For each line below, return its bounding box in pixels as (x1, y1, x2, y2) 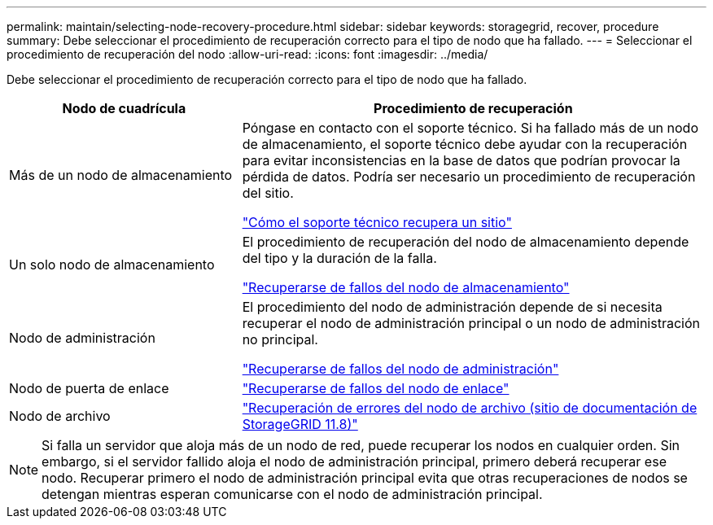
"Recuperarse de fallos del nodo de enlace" (242, 380, 510, 396)
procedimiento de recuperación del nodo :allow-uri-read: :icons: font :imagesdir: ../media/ (7, 47, 488, 61)
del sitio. (242, 185, 294, 201)
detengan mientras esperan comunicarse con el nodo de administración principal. (42, 486, 543, 502)
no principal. (242, 331, 318, 348)
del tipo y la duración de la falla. (242, 250, 437, 266)
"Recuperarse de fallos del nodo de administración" (242, 361, 559, 377)
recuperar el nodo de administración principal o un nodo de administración (242, 315, 700, 331)
